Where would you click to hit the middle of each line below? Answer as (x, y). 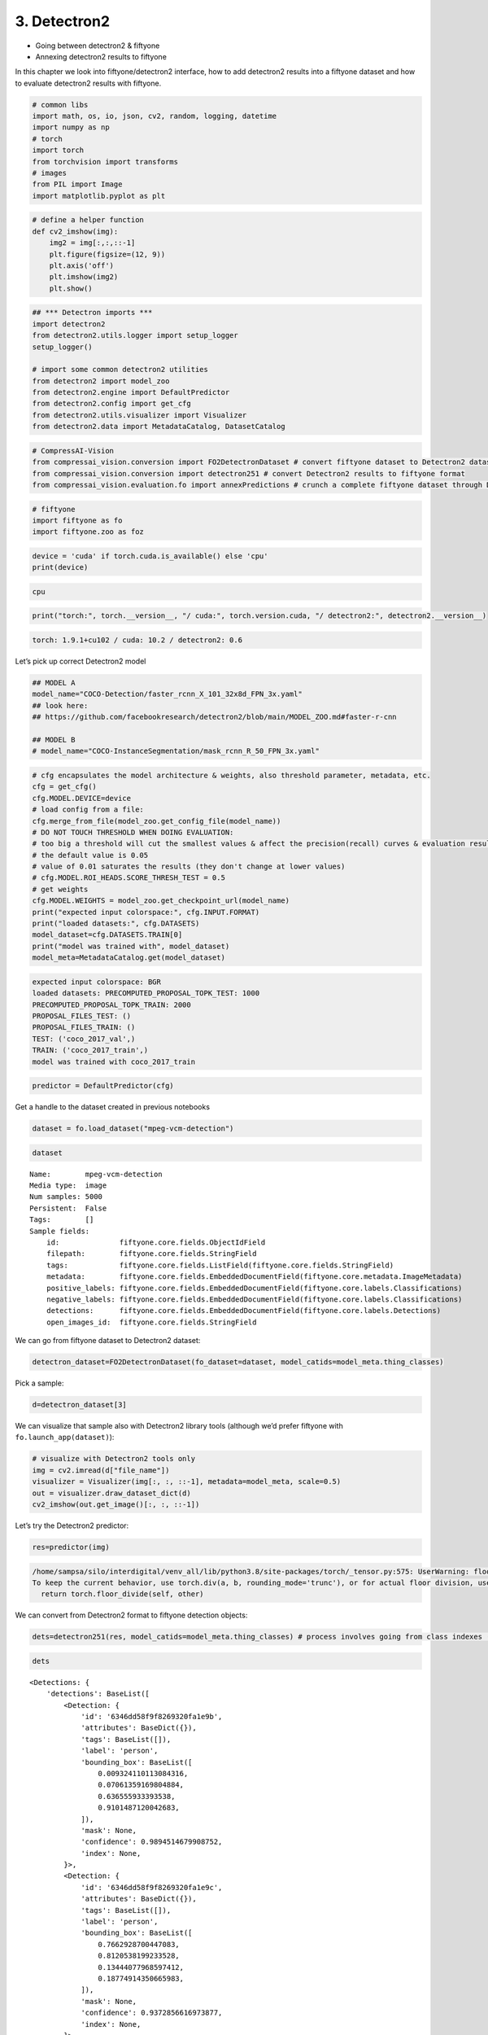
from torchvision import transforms (105, 162)
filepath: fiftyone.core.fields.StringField (151, 1254)
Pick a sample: (39, 1383)
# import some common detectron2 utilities (120, 370)
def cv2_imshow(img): (75, 231)
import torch (58, 150)
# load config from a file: (88, 810)
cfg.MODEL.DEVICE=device (82, 798)
